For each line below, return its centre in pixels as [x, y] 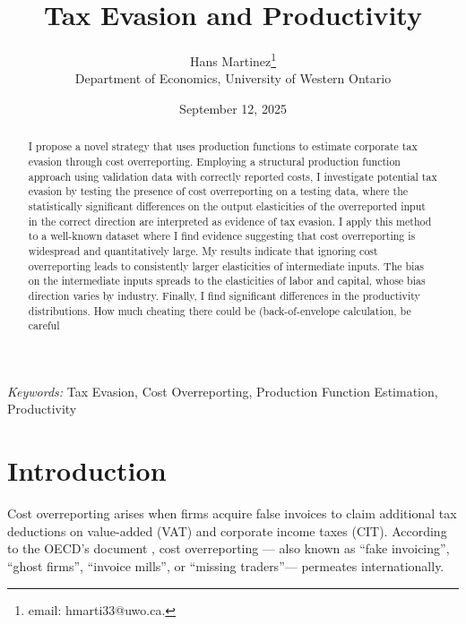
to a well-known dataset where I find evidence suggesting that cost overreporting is [222, 236]
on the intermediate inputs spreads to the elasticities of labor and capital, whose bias [227, 281]
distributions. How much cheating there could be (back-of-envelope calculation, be [220, 310]
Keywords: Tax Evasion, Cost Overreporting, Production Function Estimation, [223, 391]
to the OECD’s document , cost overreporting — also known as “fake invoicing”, [229, 548]
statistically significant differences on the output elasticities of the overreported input [227, 205]
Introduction [87, 470]
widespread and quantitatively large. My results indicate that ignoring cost [203, 250]
